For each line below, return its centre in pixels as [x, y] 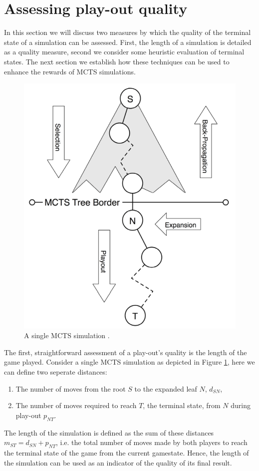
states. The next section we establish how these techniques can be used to [117, 61]
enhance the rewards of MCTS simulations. [70, 71]
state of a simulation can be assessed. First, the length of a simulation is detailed [128, 42]
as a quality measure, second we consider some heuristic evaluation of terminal [124, 52]
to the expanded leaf [166, 388]
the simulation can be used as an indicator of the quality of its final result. [118, 462]
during [241, 405]
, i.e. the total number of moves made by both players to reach [152, 442]
